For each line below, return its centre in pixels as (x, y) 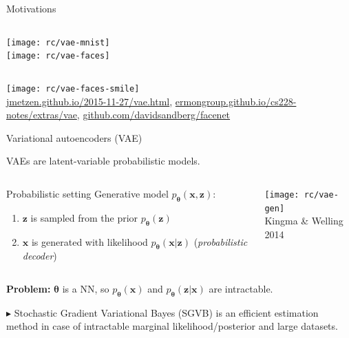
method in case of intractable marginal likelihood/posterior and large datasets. (172, 326)
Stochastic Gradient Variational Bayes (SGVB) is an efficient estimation (166, 312)
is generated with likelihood (89, 241)
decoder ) (40, 256)
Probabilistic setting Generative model (87, 193)
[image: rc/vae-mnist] (58, 42)
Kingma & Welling (304, 221)
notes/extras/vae (42, 115)
